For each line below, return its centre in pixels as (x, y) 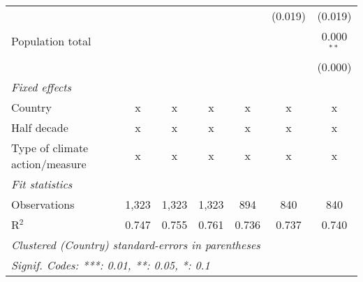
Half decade (40, 127)
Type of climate (50, 147)
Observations (43, 204)
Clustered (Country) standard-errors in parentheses (136, 244)
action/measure (49, 163)
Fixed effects (42, 87)
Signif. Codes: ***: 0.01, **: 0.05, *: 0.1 (111, 265)
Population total (51, 41)
